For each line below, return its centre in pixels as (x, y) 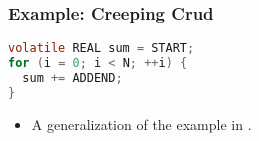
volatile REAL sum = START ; (101, 48)
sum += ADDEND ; (72, 77)
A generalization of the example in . (141, 123)
